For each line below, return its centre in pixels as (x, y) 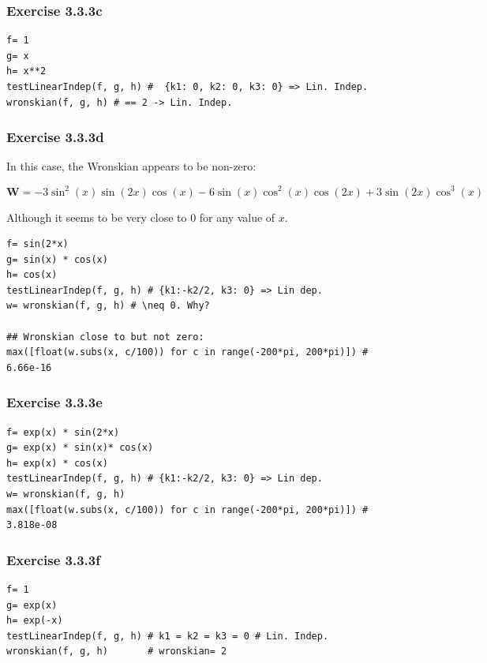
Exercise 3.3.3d (55, 137)
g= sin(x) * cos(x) (57, 259)
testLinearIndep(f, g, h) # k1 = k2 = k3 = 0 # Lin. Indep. (168, 636)
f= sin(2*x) (37, 244)
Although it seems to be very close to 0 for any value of (141, 217)
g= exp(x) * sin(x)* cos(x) (80, 448)
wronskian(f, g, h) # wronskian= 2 (117, 652)
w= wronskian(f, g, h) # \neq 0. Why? (108, 306)
